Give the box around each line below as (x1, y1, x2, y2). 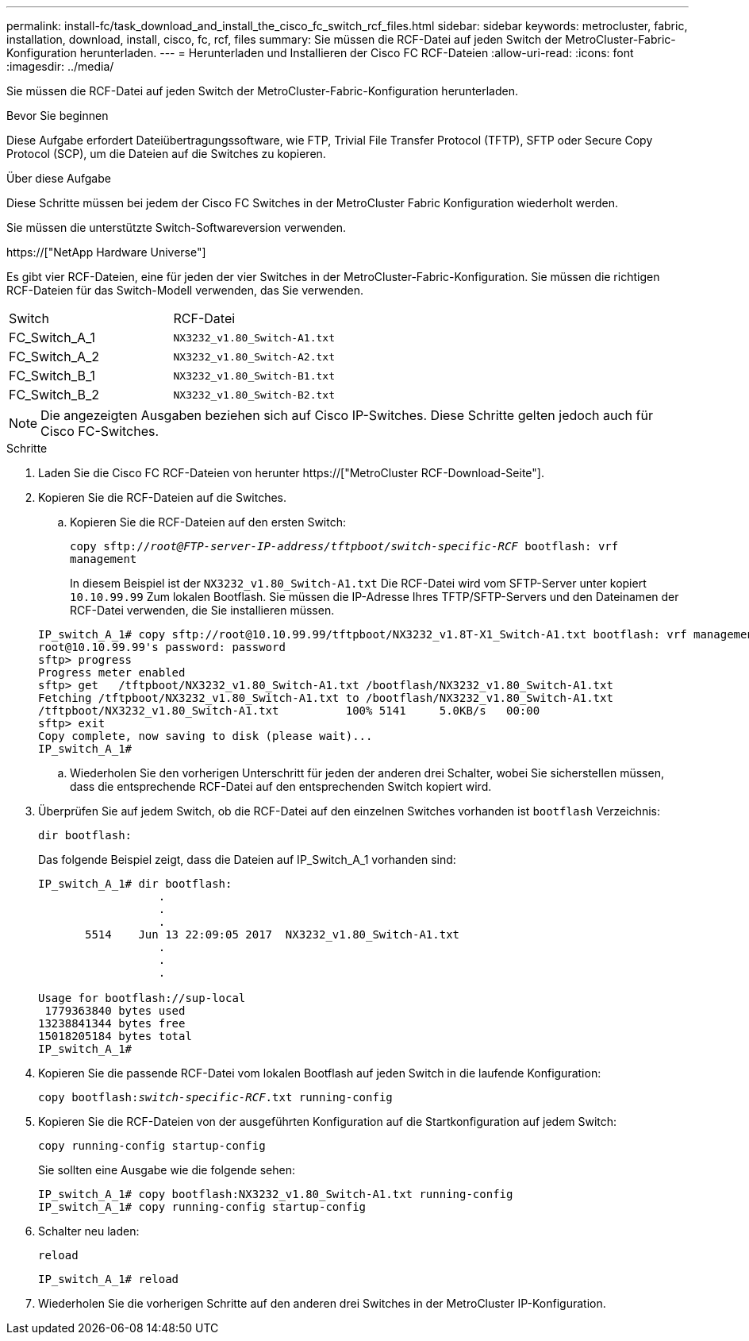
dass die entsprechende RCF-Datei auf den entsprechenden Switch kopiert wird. (70, 780, 492, 793)
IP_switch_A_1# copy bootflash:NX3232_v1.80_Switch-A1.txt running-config (38, 1188, 513, 1200)
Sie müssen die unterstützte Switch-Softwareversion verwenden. (6, 221, 347, 234)
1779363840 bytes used (44, 1004, 186, 1017)
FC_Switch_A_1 (9, 329, 96, 345)
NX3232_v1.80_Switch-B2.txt (173, 388, 335, 401)
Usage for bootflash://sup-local (38, 992, 246, 1004)
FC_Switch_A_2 (9, 349, 100, 364)
